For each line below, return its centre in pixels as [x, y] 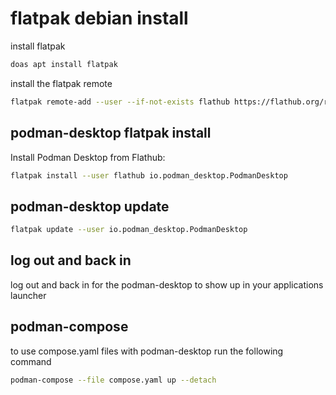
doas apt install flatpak [64, 64]
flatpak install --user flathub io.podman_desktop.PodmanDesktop [149, 175]
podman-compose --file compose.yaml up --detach [113, 380]
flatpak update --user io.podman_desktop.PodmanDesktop [129, 230]
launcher [28, 295]
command [31, 361]
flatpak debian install [99, 18]
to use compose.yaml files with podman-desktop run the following [147, 351]
